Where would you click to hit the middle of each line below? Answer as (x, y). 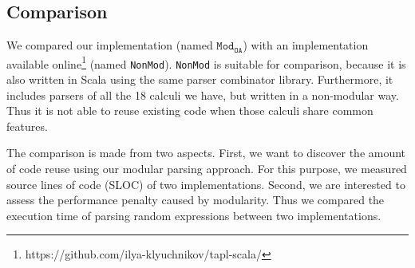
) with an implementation (306, 45)
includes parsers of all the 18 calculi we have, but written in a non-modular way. (203, 95)
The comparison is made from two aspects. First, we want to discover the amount (206, 153)
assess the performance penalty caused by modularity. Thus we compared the (196, 200)
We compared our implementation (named (110, 45)
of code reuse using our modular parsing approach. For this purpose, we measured (207, 169)
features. (27, 126)
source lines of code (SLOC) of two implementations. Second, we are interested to (206, 184)
